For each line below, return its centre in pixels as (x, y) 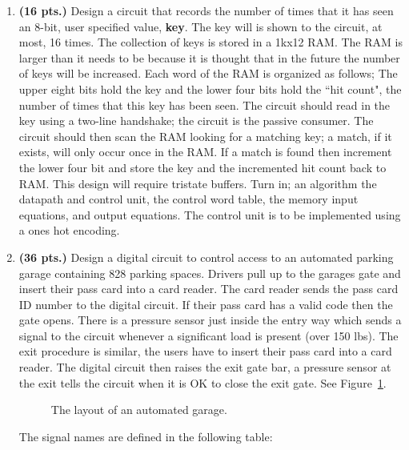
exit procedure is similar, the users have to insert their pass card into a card (205, 351)
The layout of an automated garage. (139, 410)
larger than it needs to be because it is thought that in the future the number (209, 57)
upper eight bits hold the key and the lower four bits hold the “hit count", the (210, 88)
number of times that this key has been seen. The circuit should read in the (204, 104)
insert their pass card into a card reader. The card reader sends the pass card (209, 289)
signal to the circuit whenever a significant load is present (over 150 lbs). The (209, 335)
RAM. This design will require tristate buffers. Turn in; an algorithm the (198, 183)
